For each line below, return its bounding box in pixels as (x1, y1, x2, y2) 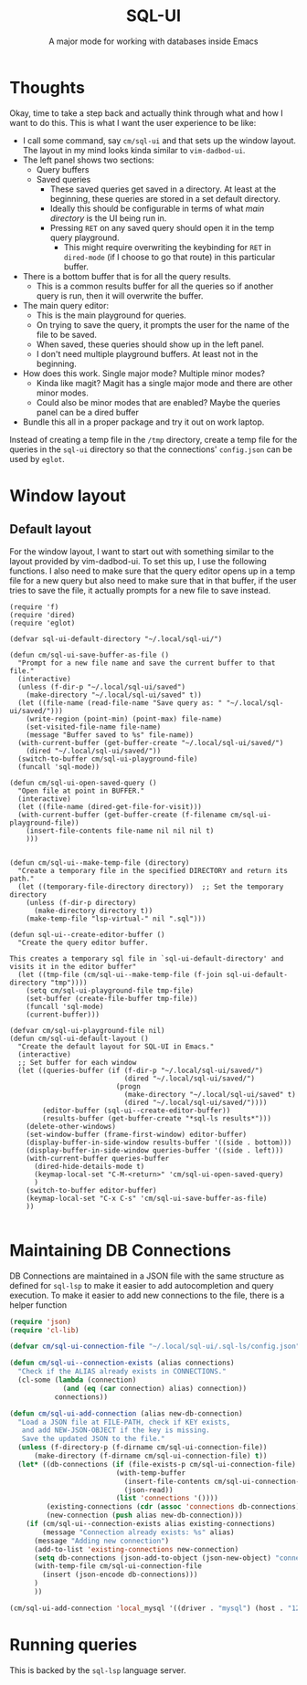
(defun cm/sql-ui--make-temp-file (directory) (9, 858, 190, 868)
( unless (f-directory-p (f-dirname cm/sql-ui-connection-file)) (17, 1443, 268, 1452)
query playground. (49, 232, 121, 243)
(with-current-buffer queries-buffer (26, 1153, 170, 1163)
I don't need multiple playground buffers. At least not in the (36, 348, 259, 359)
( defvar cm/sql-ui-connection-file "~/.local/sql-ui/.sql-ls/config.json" (9, 1342, 301, 1352)
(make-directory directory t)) (33, 906, 153, 915)
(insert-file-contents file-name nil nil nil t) (26, 826, 215, 836)
